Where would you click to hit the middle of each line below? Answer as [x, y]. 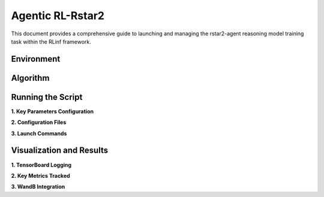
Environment [36, 59]
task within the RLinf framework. [51, 41]
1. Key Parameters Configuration [52, 111]
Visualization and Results [59, 151]
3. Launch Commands [39, 133]
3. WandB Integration [38, 187]
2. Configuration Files [39, 122]
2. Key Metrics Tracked [40, 175]
